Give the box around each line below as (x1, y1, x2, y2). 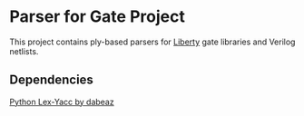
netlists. (9, 45, 39, 56)
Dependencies (9, 72, 93, 88)
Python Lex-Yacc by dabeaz (9, 96, 115, 107)
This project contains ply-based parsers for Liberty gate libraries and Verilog (9, 36, 296, 47)
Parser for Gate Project (9, 6, 186, 27)
